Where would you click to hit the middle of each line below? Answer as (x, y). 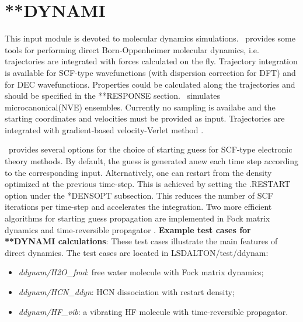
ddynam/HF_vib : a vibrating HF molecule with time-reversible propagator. (153, 311)
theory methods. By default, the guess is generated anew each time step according (152, 161)
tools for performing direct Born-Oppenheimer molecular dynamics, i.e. (132, 49)
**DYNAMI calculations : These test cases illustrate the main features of (141, 241)
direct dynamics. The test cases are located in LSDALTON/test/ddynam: (137, 252)
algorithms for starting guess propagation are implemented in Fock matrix (137, 218)
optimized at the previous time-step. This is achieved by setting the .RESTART (148, 184)
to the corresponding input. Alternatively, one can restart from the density (138, 172)
